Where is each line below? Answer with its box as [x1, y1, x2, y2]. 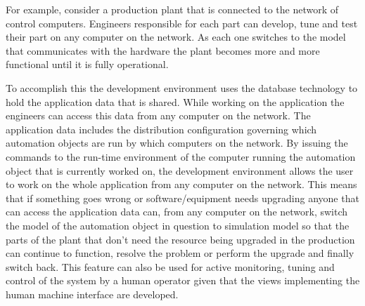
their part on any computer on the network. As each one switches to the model [6, 29, 346, 44]
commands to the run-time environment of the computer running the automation [6, 149, 356, 164]
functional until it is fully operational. [6, 57, 169, 72]
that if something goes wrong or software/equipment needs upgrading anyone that [6, 190, 359, 205]
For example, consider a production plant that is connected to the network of [6, 2, 339, 16]
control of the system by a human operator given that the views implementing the [6, 273, 360, 288]
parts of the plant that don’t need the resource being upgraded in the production [6, 232, 355, 246]
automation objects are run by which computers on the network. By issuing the [6, 135, 348, 150]
